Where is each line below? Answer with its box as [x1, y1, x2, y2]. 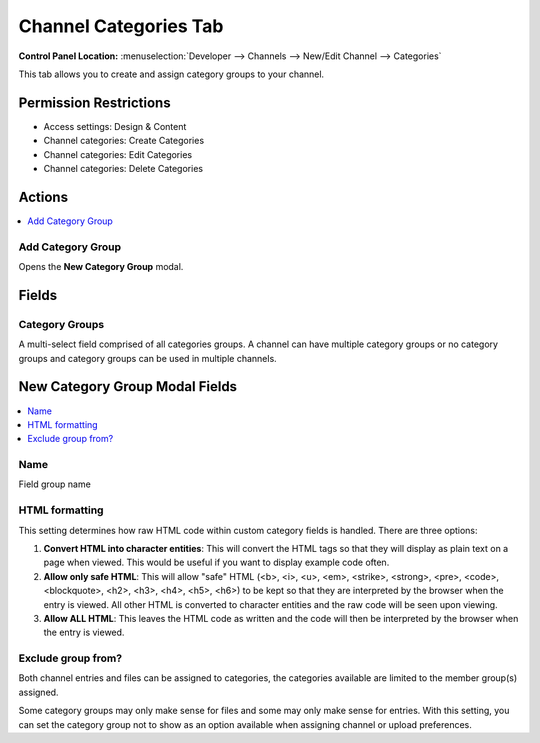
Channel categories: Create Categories [43, 135, 205, 147]
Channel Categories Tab [18, 15, 224, 37]
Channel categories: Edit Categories [43, 148, 193, 160]
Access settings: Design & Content [43, 120, 187, 132]
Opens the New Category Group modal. [18, 261, 184, 273]
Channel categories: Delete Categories [43, 163, 204, 175]
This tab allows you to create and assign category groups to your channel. [18, 68, 325, 80]
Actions [18, 188, 69, 205]
